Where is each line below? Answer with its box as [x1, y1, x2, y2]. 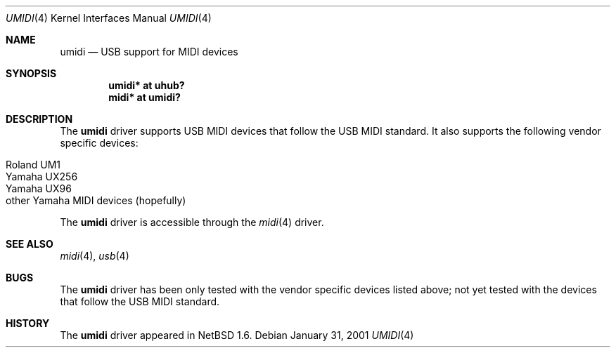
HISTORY [6, 317, 50, 329]
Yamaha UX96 [6, 182, 72, 194]
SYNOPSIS [6, 67, 57, 79]
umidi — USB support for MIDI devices [60, 46, 238, 58]
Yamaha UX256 [6, 171, 78, 182]
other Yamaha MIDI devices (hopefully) [6, 194, 186, 206]
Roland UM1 [6, 159, 60, 171]
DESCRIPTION [6, 113, 73, 125]
